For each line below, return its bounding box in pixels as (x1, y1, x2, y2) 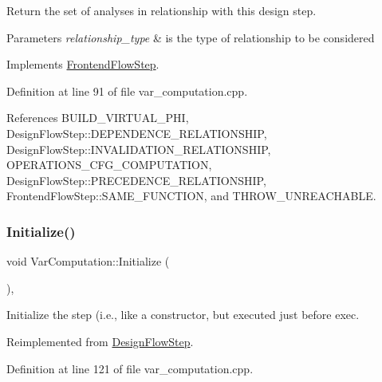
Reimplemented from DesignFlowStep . (6, 333, 194, 349)
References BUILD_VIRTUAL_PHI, (6, 109, 189, 126)
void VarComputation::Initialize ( (6, 253, 170, 270)
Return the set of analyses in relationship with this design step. (6, 2, 317, 18)
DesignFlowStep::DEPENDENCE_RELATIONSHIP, (6, 124, 267, 141)
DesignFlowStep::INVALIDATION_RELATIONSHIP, (6, 140, 271, 157)
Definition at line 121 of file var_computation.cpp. (6, 360, 254, 376)
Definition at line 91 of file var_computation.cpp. (6, 82, 248, 99)
